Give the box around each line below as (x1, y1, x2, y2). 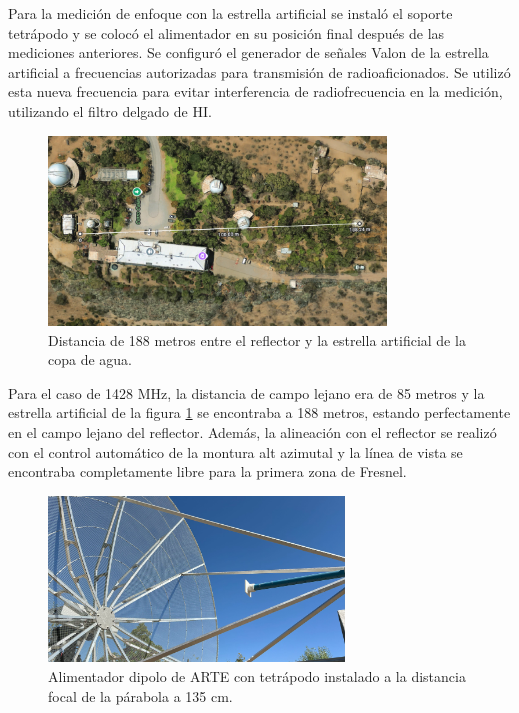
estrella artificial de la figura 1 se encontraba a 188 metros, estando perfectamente (8, 402, 511, 423)
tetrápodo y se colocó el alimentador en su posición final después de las (8, 22, 445, 43)
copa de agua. (48, 349, 132, 370)
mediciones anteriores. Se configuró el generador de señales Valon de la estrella (8, 42, 489, 63)
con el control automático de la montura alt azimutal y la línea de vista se (8, 441, 463, 462)
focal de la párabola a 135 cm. (48, 685, 233, 706)
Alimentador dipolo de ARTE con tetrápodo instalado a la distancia (48, 666, 466, 687)
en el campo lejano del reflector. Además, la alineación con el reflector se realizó (8, 421, 497, 442)
